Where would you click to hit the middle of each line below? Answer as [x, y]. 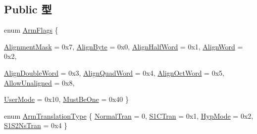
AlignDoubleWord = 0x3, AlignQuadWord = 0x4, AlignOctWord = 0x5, [114, 72]
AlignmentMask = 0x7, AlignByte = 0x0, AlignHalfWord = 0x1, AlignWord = [124, 46]
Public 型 [28, 9]
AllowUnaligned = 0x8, [39, 82]
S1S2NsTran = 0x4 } [36, 125]
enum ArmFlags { [31, 30]
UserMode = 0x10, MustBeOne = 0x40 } [67, 99]
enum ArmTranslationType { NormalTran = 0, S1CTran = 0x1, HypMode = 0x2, [129, 115]
